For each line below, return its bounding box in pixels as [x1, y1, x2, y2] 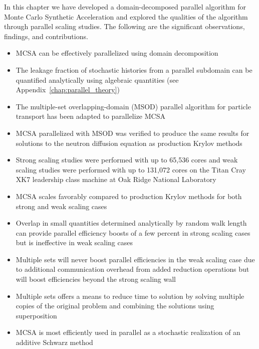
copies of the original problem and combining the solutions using [16, 300, 214, 311]
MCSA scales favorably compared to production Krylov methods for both [16, 191, 242, 201]
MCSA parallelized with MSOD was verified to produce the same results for [16, 127, 249, 138]
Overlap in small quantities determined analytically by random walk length [16, 218, 247, 228]
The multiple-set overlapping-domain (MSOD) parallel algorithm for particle [16, 101, 251, 111]
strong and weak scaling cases [16, 201, 107, 211]
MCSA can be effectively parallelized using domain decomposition [16, 48, 218, 58]
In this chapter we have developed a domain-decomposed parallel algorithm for [4, 2, 246, 12]
